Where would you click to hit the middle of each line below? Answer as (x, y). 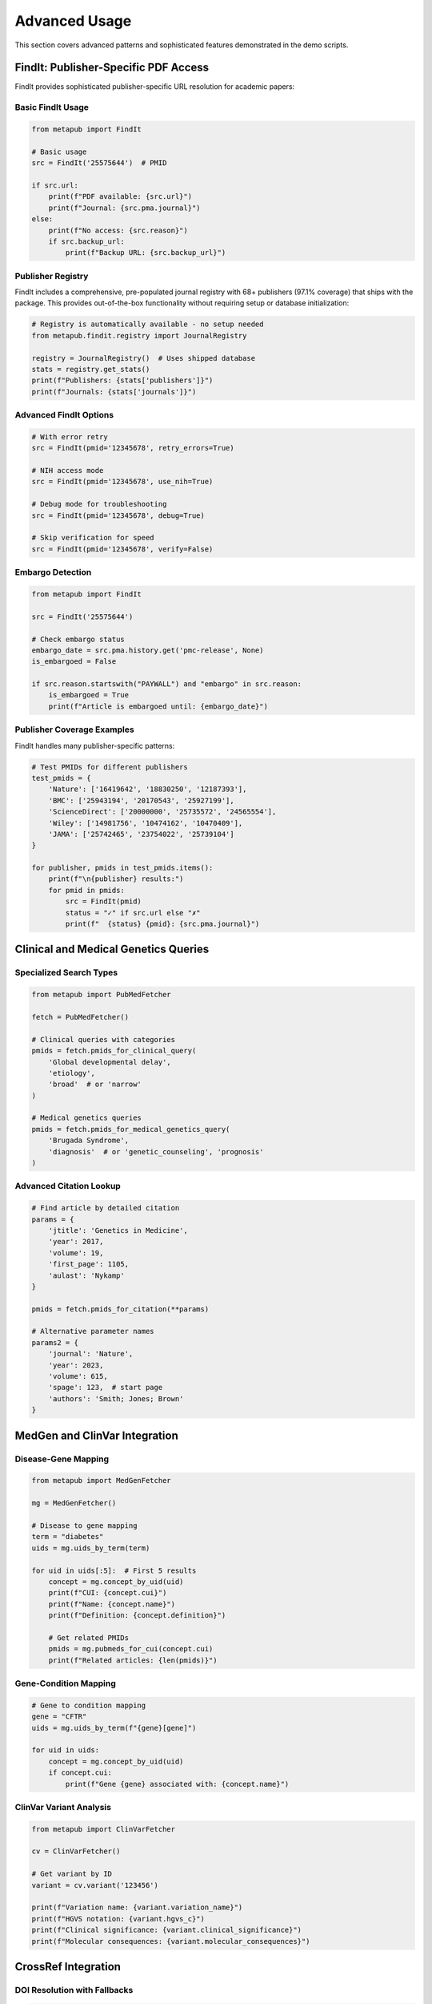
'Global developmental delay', (110, 1062)
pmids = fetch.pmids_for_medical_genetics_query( (131, 1129)
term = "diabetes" (68, 1537)
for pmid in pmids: (87, 890)
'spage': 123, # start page (106, 1388)
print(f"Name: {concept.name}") (112, 1604)
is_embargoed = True (89, 695)
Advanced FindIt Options (64, 415)
